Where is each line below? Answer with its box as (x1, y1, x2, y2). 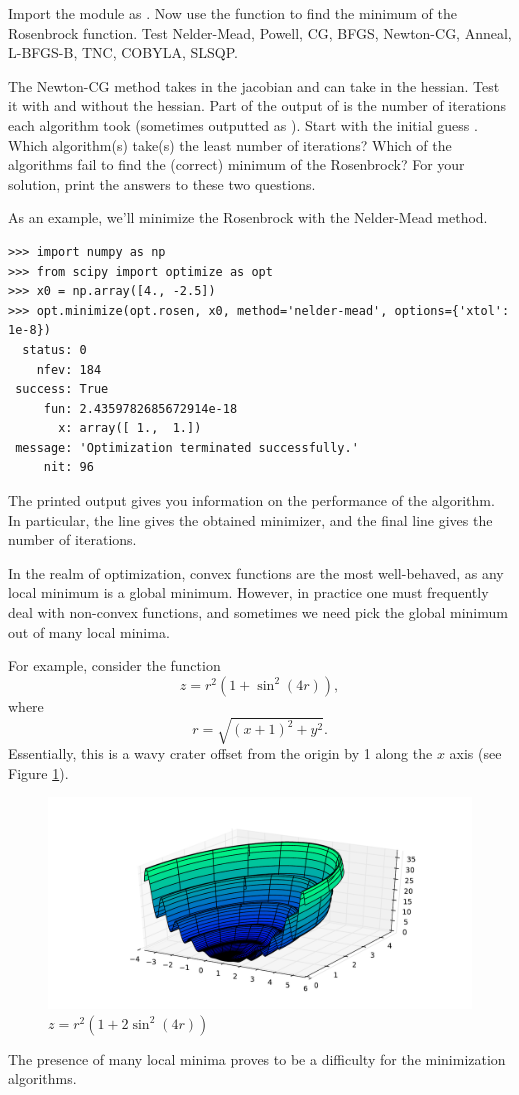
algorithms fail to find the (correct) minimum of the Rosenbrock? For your (8, 154, 465, 175)
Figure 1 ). (8, 762, 69, 783)
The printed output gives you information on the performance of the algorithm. (8, 490, 495, 511)
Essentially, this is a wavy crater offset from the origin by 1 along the (8, 742, 433, 763)
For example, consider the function (8, 655, 221, 676)
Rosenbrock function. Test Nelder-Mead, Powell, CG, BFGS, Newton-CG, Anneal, (8, 22, 512, 43)
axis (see (449, 742, 502, 763)
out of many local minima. (8, 621, 170, 642)
